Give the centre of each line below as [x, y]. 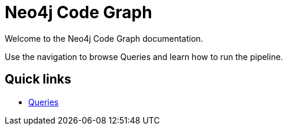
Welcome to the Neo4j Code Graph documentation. [104, 38]
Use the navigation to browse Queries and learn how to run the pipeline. [144, 56]
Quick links [38, 79]
